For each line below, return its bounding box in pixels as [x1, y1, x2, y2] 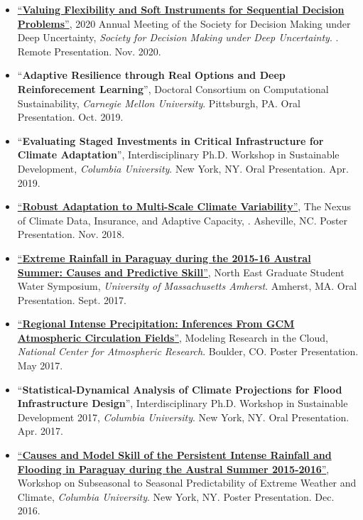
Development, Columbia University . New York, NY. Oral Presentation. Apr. [17, 161, 349, 175]
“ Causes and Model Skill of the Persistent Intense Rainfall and [17, 448, 332, 462]
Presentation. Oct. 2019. [17, 109, 124, 124]
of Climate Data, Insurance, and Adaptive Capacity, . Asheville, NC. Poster [17, 212, 348, 227]
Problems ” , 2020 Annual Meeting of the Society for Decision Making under [17, 16, 351, 31]
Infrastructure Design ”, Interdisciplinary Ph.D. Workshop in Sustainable [17, 396, 348, 411]
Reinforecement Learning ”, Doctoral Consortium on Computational [17, 81, 329, 96]
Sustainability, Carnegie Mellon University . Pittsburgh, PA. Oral [17, 95, 300, 110]
